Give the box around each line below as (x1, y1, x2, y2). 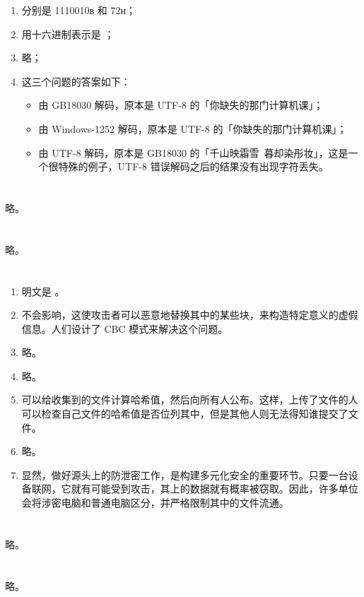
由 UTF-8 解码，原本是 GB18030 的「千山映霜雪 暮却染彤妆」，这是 (38, 145, 348, 160)
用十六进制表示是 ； (21, 26, 115, 41)
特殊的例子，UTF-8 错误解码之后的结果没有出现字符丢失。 (58, 159, 329, 174)
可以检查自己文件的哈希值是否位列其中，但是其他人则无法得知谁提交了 (21, 406, 348, 421)
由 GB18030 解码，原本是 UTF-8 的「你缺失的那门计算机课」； (38, 97, 324, 112)
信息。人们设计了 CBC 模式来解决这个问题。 (21, 321, 228, 336)
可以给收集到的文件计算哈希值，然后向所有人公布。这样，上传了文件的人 (21, 392, 358, 407)
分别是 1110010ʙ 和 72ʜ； (21, 3, 136, 17)
